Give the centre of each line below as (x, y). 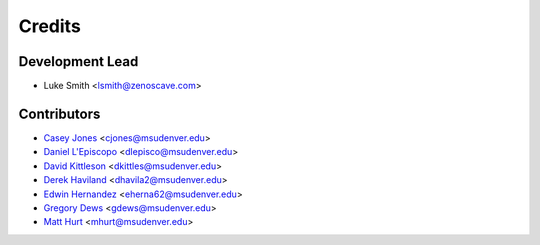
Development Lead (78, 61)
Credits (50, 26)
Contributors (59, 113)
